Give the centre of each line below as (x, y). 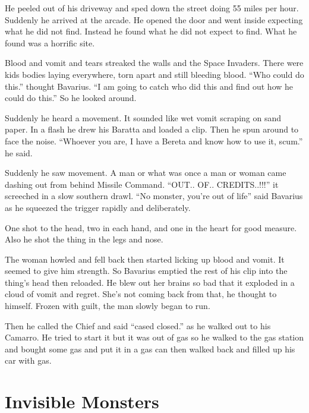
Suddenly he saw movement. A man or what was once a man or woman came (146, 173)
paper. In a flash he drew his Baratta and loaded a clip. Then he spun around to (152, 129)
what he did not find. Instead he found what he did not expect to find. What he (151, 31)
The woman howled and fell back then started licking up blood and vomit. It (145, 259)
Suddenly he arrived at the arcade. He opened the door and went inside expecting (154, 19)
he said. (19, 152)
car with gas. (28, 360)
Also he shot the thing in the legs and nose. (84, 239)
